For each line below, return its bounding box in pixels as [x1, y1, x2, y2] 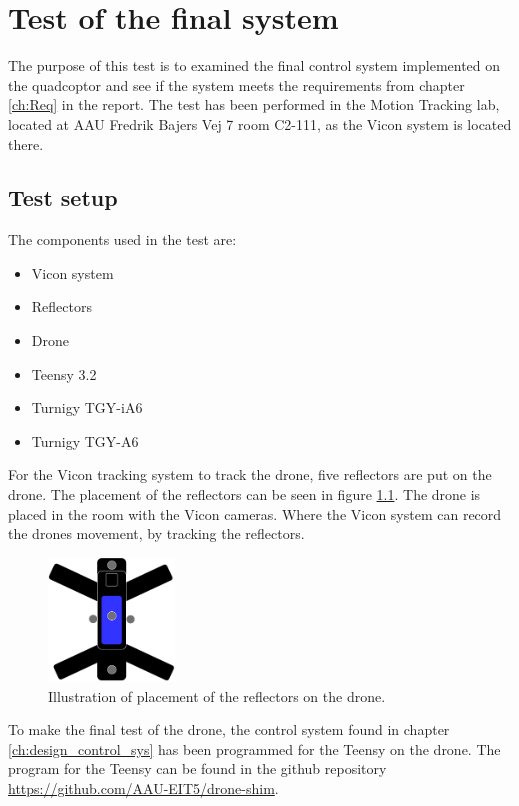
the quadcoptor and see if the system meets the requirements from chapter [8, 74, 465, 95]
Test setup [8, 182, 118, 213]
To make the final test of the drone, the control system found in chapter [8, 719, 450, 740]
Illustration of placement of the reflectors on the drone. [48, 685, 386, 706]
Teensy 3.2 [31, 363, 97, 384]
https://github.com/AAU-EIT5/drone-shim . [8, 778, 279, 799]
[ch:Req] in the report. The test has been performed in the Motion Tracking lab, [8, 94, 500, 115]
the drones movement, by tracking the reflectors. [8, 523, 305, 544]
